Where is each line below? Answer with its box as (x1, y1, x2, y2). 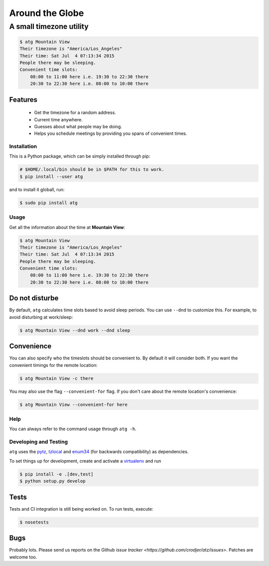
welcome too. (9, 554, 37, 560)
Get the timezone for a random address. (34, 110, 117, 116)
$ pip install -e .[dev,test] (19, 471, 94, 477)
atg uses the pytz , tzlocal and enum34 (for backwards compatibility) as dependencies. (9, 449, 189, 455)
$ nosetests (19, 519, 49, 525)
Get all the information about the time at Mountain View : (9, 224, 126, 230)
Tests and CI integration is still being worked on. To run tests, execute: (9, 506, 153, 512)
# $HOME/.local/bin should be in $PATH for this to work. (19, 167, 164, 172)
